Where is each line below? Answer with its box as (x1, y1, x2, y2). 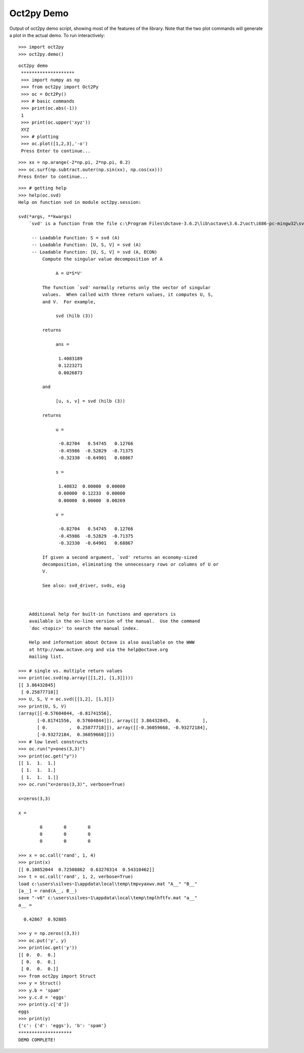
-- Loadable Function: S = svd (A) (31, 235, 120, 241)
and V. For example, (42, 299, 96, 304)
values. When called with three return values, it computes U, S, (42, 292, 214, 298)
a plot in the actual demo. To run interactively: (9, 32, 105, 38)
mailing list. (28, 654, 64, 659)
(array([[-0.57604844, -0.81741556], (18, 711, 112, 716)
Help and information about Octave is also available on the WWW (28, 640, 195, 645)
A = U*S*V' (56, 270, 83, 276)
